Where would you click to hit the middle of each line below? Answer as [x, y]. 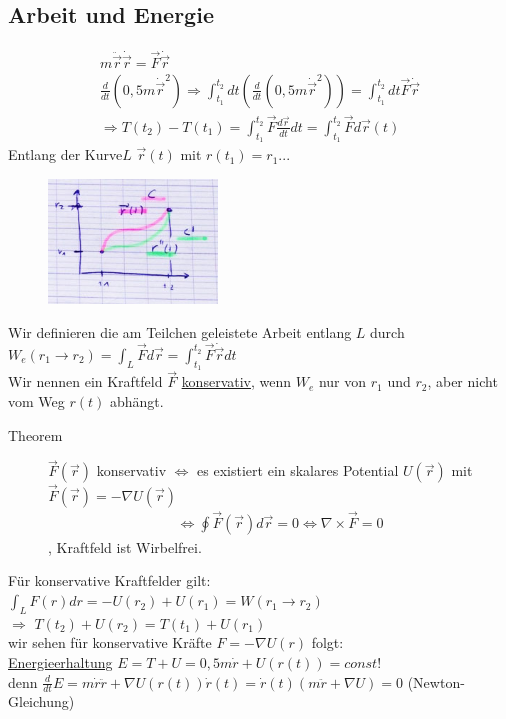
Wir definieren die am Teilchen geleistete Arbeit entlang [180, 331]
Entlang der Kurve [65, 154]
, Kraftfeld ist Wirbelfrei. [125, 546]
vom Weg [36, 400]
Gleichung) [41, 701]
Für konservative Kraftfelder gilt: [109, 580]
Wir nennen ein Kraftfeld [85, 381]
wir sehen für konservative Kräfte [110, 642]
